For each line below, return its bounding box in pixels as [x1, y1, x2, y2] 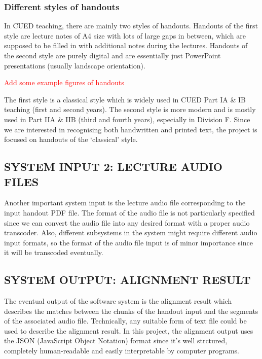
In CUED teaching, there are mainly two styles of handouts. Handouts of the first [4, 20, 258, 31]
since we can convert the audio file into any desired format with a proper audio [4, 217, 250, 228]
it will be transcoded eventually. [4, 247, 103, 258]
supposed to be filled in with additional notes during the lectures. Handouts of [4, 40, 248, 51]
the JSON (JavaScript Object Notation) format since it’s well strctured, [4, 335, 228, 346]
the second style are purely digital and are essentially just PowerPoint [4, 50, 221, 60]
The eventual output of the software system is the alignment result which [4, 296, 232, 306]
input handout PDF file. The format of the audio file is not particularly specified [4, 207, 255, 218]
